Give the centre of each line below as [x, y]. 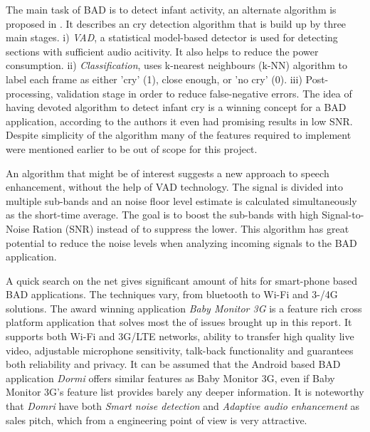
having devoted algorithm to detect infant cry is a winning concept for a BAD [176, 107]
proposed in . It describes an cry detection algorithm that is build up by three [176, 23]
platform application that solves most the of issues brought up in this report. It [179, 322]
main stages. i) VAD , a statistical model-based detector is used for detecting [172, 37]
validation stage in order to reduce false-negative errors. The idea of [204, 93]
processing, [30, 93]
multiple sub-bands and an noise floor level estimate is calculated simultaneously [181, 200]
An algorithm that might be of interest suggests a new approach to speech [168, 173]
